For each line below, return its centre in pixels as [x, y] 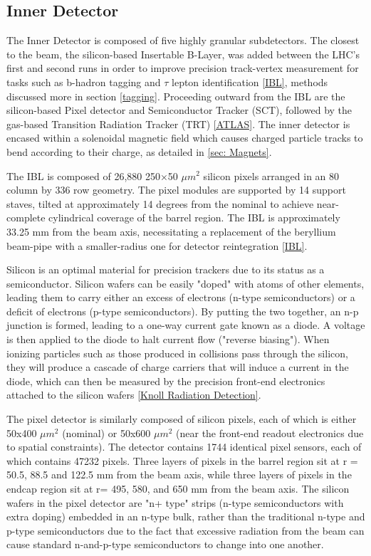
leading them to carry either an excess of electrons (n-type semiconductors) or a [181, 297]
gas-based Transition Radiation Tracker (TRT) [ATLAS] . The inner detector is [178, 124]
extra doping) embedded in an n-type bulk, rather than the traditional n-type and [186, 516]
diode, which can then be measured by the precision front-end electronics [166, 381]
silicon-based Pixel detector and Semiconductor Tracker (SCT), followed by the [179, 110]
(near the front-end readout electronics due [270, 432]
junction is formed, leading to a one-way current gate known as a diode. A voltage [186, 325]
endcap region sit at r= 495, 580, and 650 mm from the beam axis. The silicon [178, 489]
